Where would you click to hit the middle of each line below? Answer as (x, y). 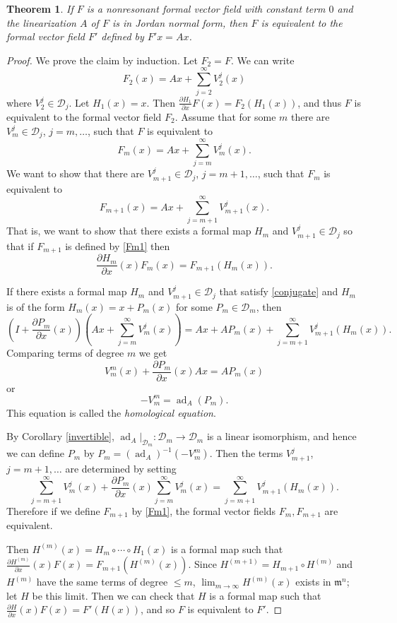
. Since (202, 564)
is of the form (36, 306)
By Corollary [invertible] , (60, 436)
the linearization (41, 22)
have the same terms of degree (102, 582)
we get (153, 352)
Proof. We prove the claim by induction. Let (102, 60)
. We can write (262, 60)
